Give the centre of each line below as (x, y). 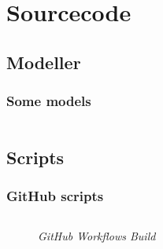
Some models (49, 101)
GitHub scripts (55, 196)
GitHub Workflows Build (97, 236)
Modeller (44, 62)
